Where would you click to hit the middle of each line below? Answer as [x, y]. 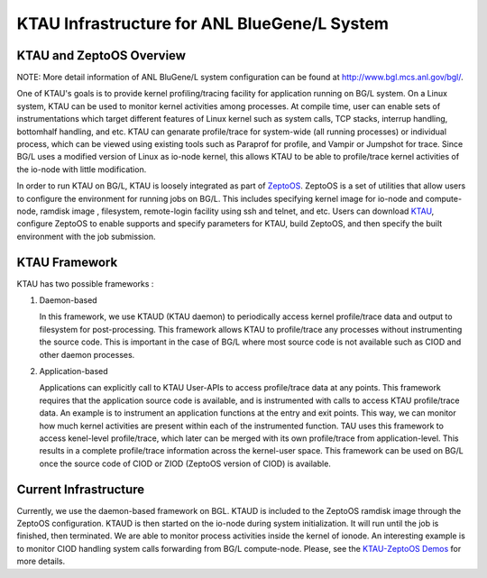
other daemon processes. [87, 354]
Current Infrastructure [81, 489]
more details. [41, 561]
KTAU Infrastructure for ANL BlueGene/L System [203, 23]
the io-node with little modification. [82, 169]
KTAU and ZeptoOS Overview [101, 55]
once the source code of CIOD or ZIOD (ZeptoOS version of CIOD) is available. [185, 463]
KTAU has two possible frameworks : [85, 283]
